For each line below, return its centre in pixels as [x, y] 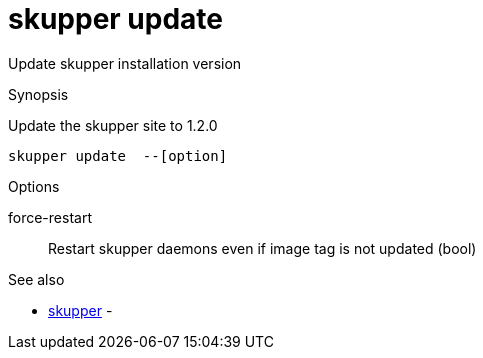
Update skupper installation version [125, 63]
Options [34, 186]
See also [36, 279]
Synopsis [38, 94]
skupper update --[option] [118, 155]
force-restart [50, 217]
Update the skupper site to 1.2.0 [113, 125]
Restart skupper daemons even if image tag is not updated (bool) [262, 248]
